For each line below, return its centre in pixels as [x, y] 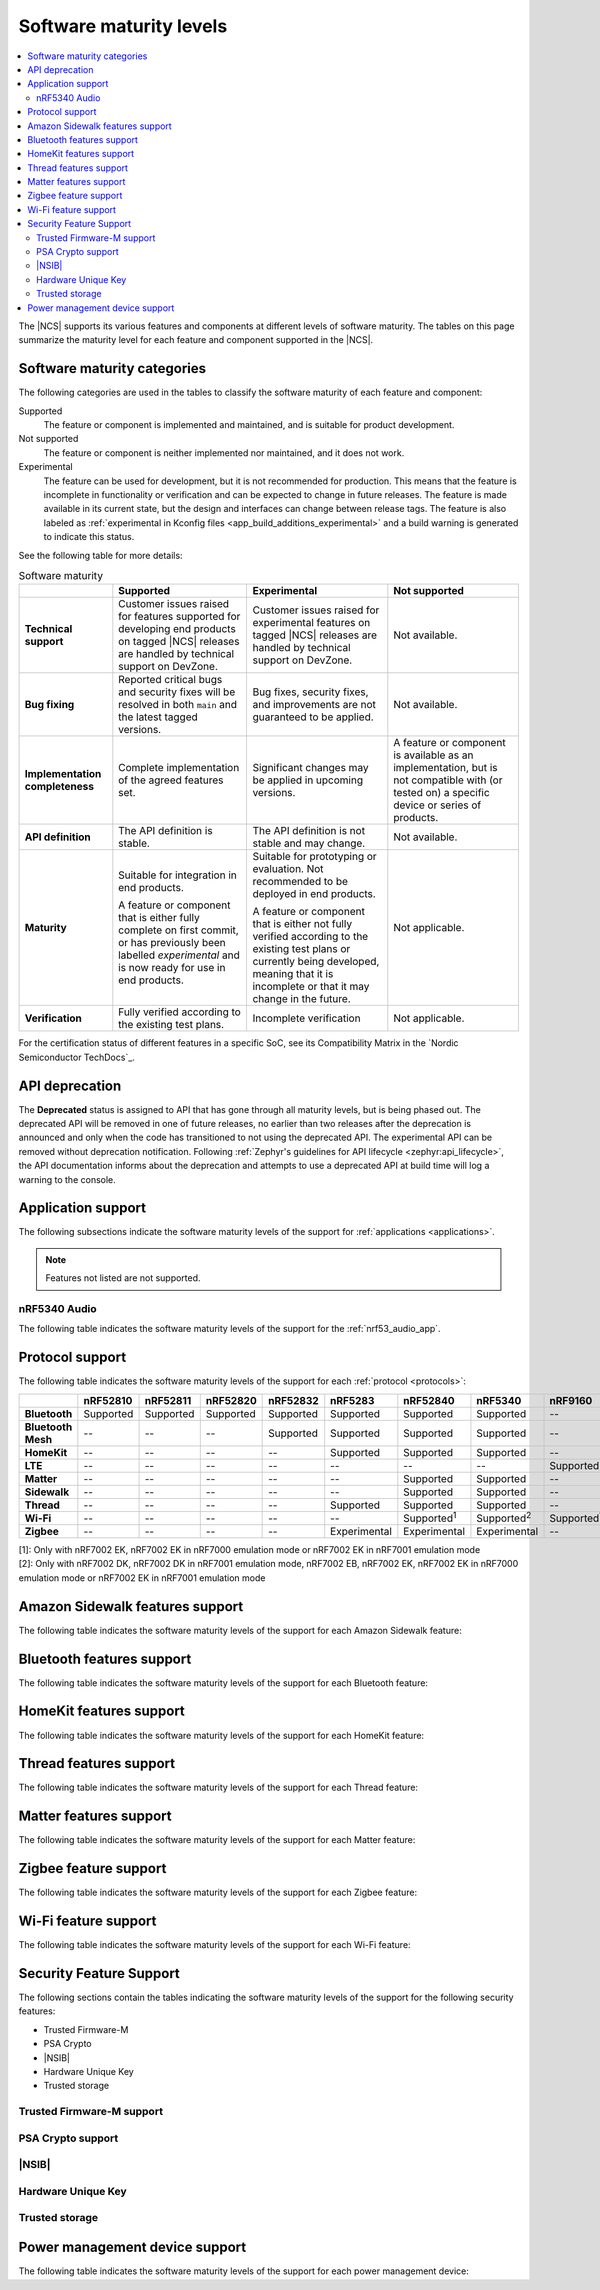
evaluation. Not [288, 869]
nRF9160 [571, 1400]
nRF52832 [293, 1400]
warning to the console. [67, 1179]
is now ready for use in [172, 968]
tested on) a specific [441, 793]
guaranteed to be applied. [313, 717]
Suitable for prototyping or [314, 857]
